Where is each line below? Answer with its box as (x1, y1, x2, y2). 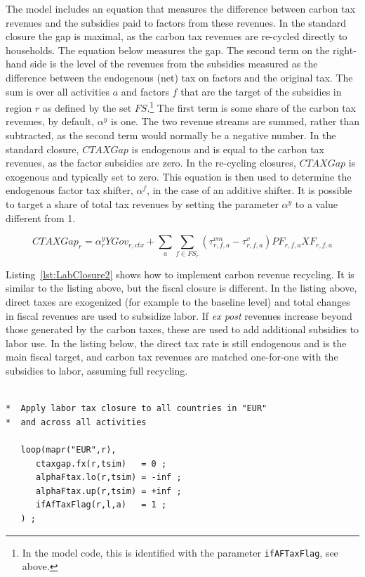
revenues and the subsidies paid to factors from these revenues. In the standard (6, 15, 346, 30)
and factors (121, 84, 169, 98)
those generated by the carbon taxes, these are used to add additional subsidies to (6, 322, 359, 337)
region (6, 100, 32, 115)
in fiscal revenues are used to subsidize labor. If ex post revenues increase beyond (6, 308, 352, 323)
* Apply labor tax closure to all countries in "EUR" (6, 403, 267, 414)
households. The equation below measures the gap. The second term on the (6, 42, 330, 57)
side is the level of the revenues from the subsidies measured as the (30, 56, 318, 71)
